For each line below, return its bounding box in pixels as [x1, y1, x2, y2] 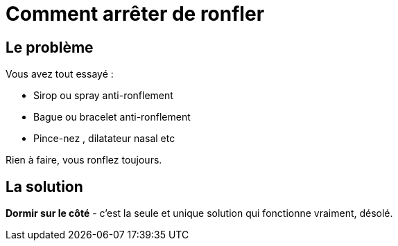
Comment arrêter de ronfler [6, 2, 265, 26]
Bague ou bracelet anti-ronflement [33, 111, 191, 123]
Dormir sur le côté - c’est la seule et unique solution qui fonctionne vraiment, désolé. [6, 207, 393, 220]
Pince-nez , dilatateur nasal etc [33, 132, 175, 145]
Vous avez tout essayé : [6, 68, 114, 80]
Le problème [6, 38, 94, 56]
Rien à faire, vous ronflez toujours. [6, 154, 162, 166]
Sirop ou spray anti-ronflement [33, 89, 173, 102]
